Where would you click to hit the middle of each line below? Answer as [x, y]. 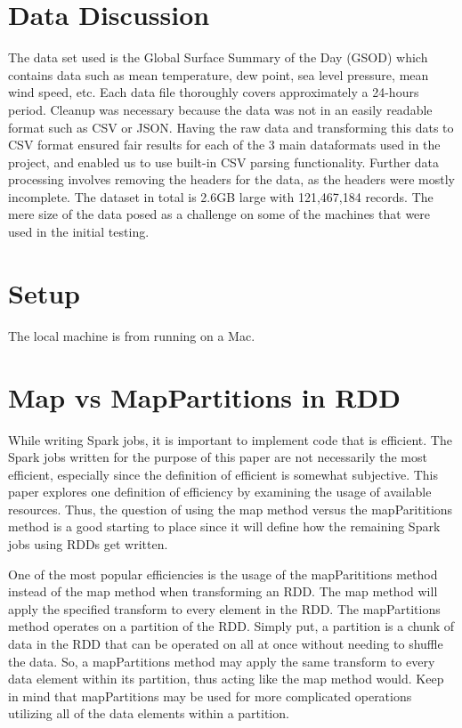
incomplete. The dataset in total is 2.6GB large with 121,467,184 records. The [221, 196]
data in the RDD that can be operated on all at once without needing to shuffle [226, 644]
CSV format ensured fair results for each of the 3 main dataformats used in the [224, 145]
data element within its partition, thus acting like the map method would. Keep [226, 679]
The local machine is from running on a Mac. [132, 335]
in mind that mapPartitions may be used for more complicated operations [210, 696]
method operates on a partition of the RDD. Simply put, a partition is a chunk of [231, 626]
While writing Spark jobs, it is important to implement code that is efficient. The [230, 439]
